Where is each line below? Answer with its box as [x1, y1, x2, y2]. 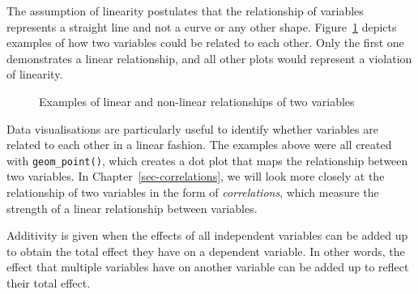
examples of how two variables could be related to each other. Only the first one [6, 34, 404, 51]
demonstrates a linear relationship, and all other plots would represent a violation [6, 49, 412, 66]
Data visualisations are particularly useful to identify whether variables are [6, 120, 378, 137]
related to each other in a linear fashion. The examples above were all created [6, 136, 392, 153]
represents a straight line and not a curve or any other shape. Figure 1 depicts [6, 18, 397, 35]
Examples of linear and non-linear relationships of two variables [39, 92, 355, 109]
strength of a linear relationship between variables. [6, 199, 258, 216]
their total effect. [6, 274, 91, 291]
